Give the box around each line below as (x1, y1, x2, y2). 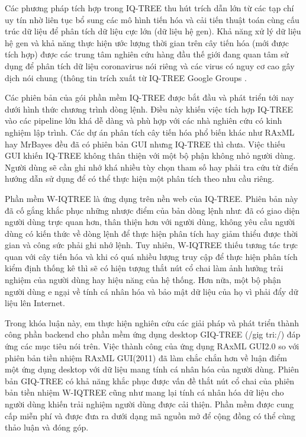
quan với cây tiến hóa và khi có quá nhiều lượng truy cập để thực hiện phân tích (5, 250, 298, 262)
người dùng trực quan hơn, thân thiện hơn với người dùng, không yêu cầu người (5, 216, 295, 228)
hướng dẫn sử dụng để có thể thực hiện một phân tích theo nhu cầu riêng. (5, 172, 275, 185)
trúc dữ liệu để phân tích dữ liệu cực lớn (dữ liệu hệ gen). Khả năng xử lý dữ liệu (5, 25, 301, 37)
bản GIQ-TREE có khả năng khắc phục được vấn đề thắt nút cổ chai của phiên (5, 374, 295, 387)
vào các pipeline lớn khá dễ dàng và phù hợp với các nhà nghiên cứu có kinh (5, 114, 282, 127)
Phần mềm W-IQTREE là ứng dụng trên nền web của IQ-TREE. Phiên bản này (5, 192, 298, 204)
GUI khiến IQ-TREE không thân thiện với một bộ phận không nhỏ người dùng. (5, 149, 296, 162)
